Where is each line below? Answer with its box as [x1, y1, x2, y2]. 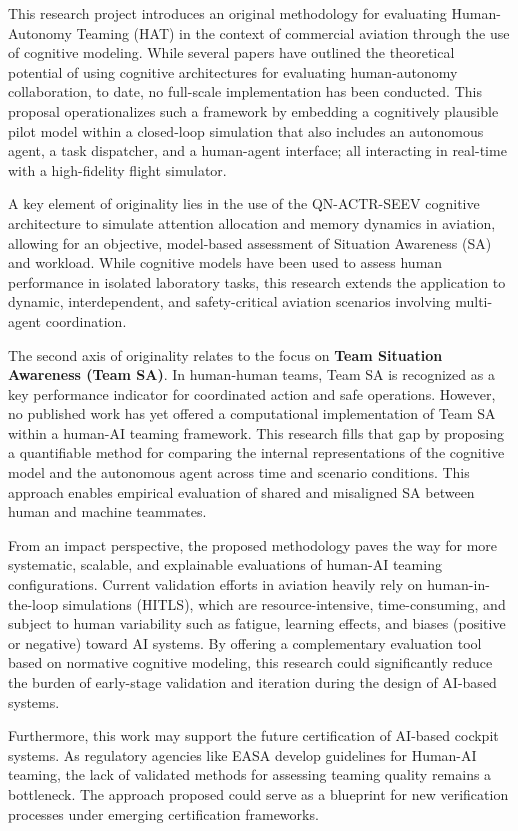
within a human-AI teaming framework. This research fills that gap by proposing [8, 422, 504, 443]
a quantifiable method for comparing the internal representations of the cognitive [8, 442, 505, 463]
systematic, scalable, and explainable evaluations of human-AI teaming [8, 554, 442, 575]
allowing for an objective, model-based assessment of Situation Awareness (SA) [8, 232, 492, 253]
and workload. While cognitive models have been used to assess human [8, 252, 443, 273]
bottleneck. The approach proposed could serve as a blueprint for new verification [8, 783, 509, 804]
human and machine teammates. [8, 501, 207, 522]
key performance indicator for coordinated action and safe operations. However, [8, 383, 496, 404]
